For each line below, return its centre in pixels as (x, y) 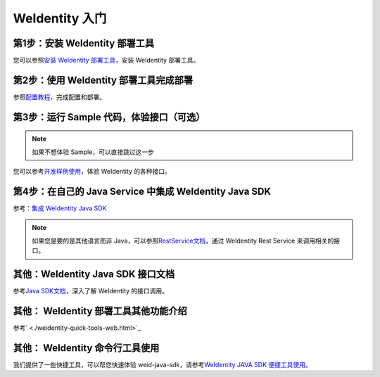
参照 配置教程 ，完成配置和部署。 (59, 97)
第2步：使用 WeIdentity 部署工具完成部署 (103, 80)
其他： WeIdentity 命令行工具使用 (86, 348)
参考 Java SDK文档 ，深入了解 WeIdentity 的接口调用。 (91, 291)
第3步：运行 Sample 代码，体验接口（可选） (109, 117)
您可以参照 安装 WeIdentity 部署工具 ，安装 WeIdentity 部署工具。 (106, 60)
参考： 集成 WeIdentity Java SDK (60, 208)
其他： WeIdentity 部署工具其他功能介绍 (100, 311)
